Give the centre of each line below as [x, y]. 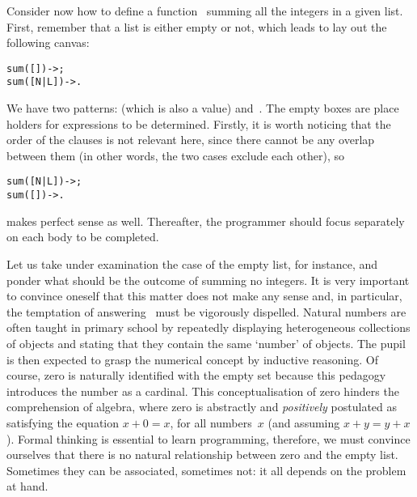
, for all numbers [211, 422]
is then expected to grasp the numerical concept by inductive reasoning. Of [193, 359]
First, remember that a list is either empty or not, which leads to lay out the [197, 26]
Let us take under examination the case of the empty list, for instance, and [192, 263]
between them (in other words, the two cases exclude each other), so [176, 155]
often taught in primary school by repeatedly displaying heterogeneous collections [208, 327]
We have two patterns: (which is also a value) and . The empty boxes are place [203, 108]
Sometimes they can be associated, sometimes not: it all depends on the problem [206, 470]
